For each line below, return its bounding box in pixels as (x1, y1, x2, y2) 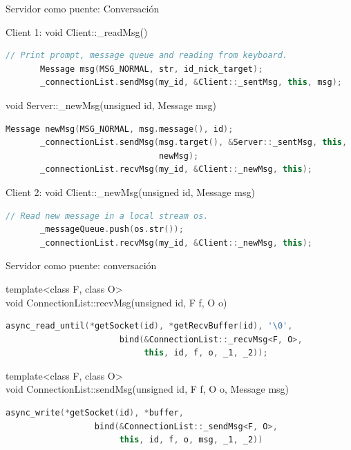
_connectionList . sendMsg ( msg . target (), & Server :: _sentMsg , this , (40, 137, 348, 148)
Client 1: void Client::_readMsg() (6, 24, 148, 39)
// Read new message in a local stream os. (6, 211, 209, 221)
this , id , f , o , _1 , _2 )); (144, 348, 268, 358)
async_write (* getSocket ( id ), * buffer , (6, 408, 184, 418)
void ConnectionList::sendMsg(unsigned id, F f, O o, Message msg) (6, 382, 290, 396)
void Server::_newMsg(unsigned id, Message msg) (6, 97, 216, 112)
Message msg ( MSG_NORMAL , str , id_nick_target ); (40, 63, 263, 74)
